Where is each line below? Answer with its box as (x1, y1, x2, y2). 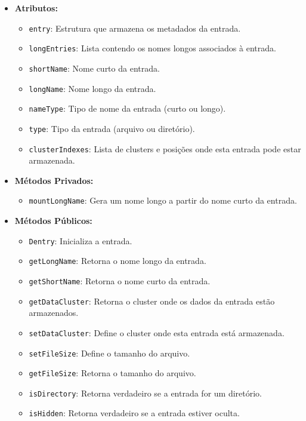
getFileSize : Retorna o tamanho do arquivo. (29, 367, 196, 379)
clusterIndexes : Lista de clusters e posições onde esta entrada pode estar (29, 142, 301, 155)
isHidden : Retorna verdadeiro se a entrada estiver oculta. (29, 407, 240, 419)
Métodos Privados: (14, 174, 94, 186)
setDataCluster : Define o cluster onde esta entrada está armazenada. (29, 326, 285, 339)
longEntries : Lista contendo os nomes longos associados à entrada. (29, 42, 276, 54)
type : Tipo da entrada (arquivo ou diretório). (29, 122, 195, 134)
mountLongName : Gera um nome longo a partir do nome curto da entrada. (29, 194, 297, 207)
